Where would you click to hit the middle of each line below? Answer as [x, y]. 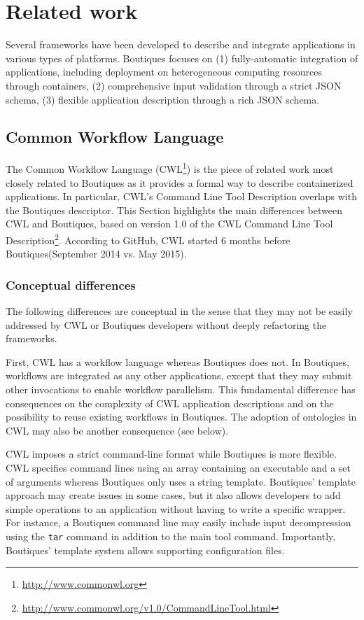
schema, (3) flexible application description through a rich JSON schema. [163, 99]
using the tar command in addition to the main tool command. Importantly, [171, 536]
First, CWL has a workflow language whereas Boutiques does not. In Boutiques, [177, 361]
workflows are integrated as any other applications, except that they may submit [179, 375]
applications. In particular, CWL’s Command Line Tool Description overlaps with [181, 196]
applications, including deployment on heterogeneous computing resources [164, 72]
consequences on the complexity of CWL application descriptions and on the [170, 403]
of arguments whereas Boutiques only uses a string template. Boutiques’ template [181, 481]
